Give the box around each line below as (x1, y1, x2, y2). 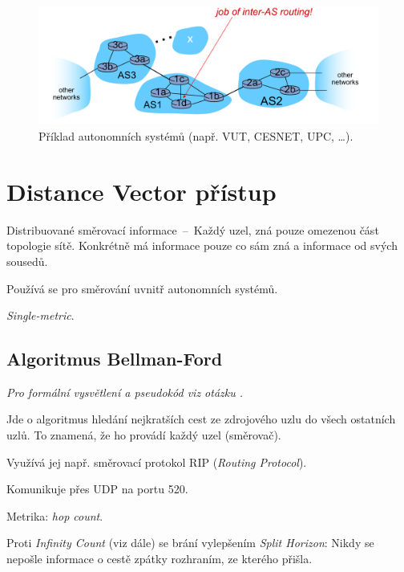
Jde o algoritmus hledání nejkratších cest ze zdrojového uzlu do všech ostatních (6, 411, 396, 427)
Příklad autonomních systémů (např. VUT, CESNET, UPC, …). (38, 128, 353, 144)
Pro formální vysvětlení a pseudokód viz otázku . (6, 383, 244, 400)
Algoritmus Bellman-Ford (6, 346, 223, 371)
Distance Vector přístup (6, 174, 277, 207)
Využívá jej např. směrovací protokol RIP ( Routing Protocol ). (6, 453, 307, 470)
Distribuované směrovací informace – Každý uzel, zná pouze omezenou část (6, 221, 379, 238)
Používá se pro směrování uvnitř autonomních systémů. (6, 280, 278, 296)
